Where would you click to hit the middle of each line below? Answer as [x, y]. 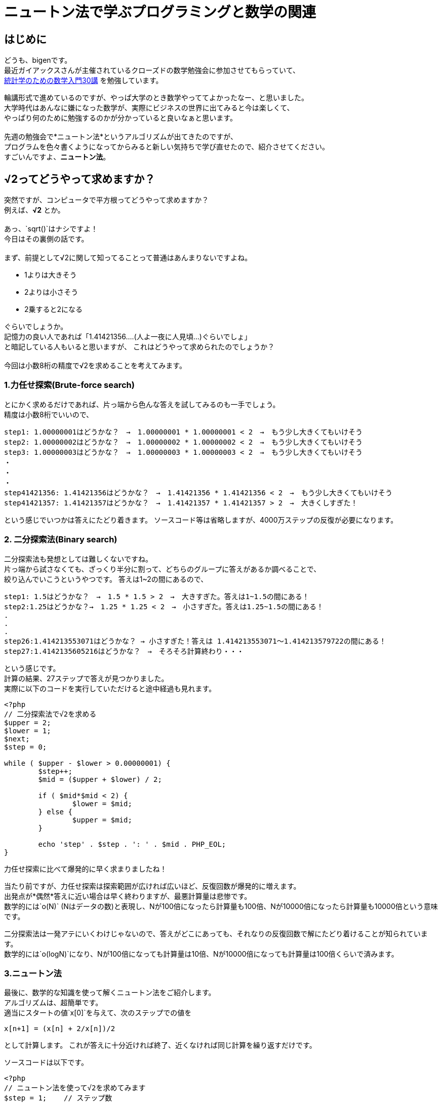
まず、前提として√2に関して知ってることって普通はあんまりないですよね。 [128, 258]
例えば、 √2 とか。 [34, 210]
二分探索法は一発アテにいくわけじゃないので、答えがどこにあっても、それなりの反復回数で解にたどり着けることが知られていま [216, 933]
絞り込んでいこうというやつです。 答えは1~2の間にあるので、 [106, 579]
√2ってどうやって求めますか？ [80, 179]
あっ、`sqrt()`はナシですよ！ [51, 229]
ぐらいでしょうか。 [36, 327]
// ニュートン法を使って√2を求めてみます [75, 1088]
